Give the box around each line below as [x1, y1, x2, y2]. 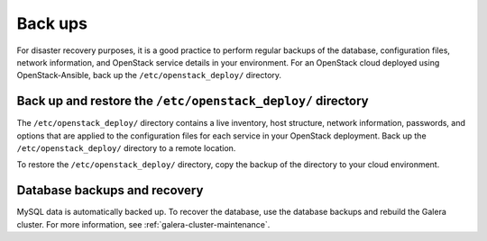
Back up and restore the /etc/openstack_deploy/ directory [16, 94, 369, 109]
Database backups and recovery [16, 183, 204, 198]
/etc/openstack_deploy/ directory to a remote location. [16, 143, 236, 154]
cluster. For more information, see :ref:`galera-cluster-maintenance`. [16, 219, 271, 229]
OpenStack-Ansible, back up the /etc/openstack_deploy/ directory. [16, 70, 282, 81]
